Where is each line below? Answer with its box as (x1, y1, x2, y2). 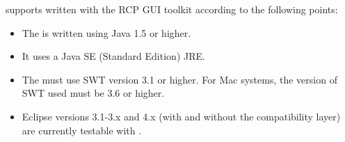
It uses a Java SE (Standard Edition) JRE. (22, 49, 205, 63)
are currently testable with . (22, 123, 142, 137)
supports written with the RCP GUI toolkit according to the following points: (6, 2, 338, 16)
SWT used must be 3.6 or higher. (22, 86, 165, 100)
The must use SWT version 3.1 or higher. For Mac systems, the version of (22, 72, 337, 86)
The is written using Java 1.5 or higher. (22, 25, 191, 40)
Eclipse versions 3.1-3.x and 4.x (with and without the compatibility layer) (22, 109, 341, 123)
